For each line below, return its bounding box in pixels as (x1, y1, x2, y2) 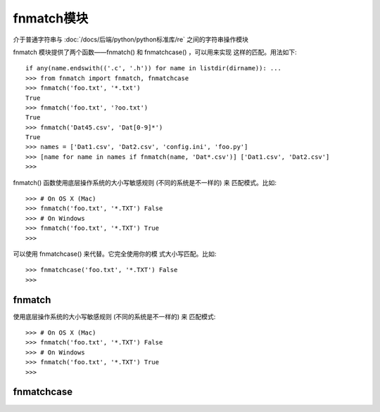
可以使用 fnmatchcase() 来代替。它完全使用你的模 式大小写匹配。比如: (13, 250, 217, 258)
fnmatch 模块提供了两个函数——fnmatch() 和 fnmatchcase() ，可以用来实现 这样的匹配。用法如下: (13, 48, 297, 56)
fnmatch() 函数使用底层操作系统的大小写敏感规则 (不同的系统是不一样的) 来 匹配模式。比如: (13, 178, 277, 186)
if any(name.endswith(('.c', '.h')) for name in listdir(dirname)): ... (25, 64, 281, 72)
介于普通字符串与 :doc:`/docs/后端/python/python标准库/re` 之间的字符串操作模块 (13, 35, 249, 44)
